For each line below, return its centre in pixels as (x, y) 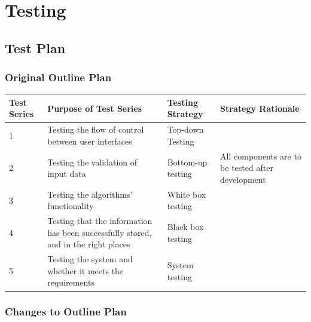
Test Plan (35, 47)
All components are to (261, 156)
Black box (185, 227)
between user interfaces (90, 141)
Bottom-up (187, 162)
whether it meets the (86, 270)
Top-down (185, 129)
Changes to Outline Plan (66, 312)
